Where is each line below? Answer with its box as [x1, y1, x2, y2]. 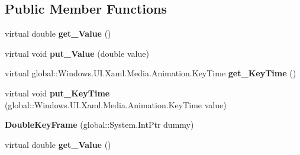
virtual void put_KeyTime [5, 86, 110, 99]
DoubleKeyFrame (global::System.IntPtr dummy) [5, 118, 194, 131]
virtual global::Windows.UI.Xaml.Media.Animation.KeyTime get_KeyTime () [5, 67, 296, 79]
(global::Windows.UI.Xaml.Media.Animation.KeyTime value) [5, 98, 227, 111]
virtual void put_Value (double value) [5, 47, 149, 59]
